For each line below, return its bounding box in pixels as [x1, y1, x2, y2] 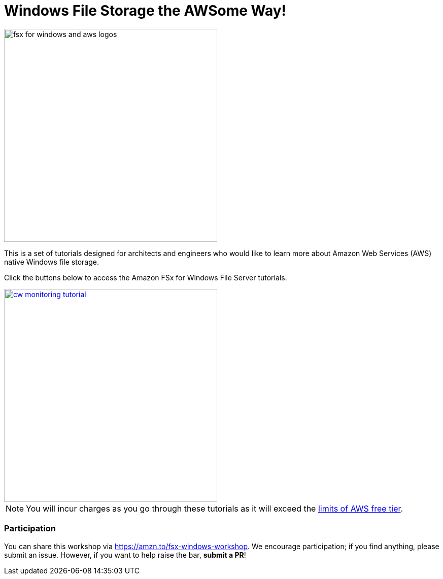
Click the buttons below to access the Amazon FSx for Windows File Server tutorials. [4, 273, 287, 282]
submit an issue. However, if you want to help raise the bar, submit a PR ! [4, 550, 246, 559]
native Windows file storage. [4, 257, 99, 266]
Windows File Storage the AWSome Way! [4, 2, 287, 19]
